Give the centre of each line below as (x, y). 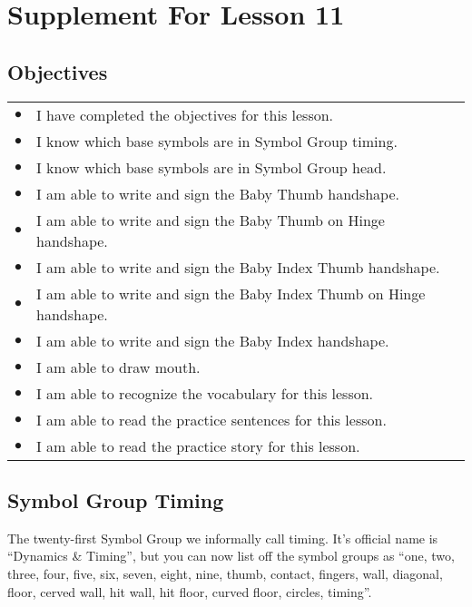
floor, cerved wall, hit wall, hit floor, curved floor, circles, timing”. (190, 591)
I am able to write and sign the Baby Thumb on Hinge (211, 220)
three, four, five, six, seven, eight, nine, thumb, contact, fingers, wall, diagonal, (225, 573)
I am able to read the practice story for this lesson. (198, 445)
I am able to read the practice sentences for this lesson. (211, 419)
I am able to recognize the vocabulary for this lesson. (205, 393)
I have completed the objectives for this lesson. (185, 114)
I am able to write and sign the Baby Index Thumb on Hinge (231, 293)
